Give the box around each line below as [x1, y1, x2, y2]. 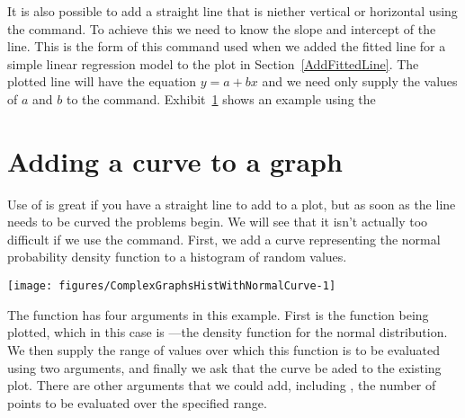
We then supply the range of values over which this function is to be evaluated [7, 340, 441, 359]
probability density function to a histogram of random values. [7, 247, 347, 266]
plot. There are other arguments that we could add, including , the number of [7, 376, 436, 395]
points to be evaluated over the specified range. [7, 393, 267, 412]
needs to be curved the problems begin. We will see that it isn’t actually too [7, 212, 428, 231]
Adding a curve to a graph [7, 142, 343, 179]
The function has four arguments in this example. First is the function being [7, 305, 429, 324]
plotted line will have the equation [7, 72, 197, 91]
